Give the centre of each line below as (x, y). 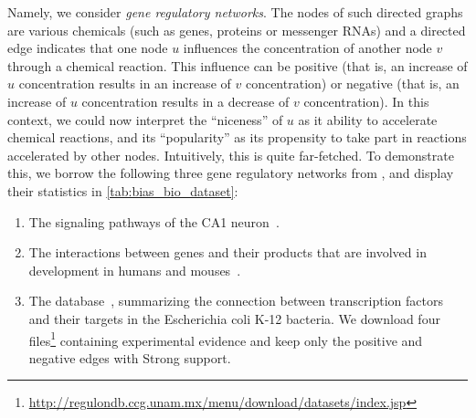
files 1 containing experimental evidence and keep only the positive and (226, 339)
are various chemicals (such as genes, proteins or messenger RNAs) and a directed (237, 30)
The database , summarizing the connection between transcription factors (236, 301)
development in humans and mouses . (135, 270)
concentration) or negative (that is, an (352, 84)
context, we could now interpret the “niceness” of (145, 119)
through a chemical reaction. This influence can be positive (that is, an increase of (238, 65)
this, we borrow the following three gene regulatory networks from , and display (231, 173)
